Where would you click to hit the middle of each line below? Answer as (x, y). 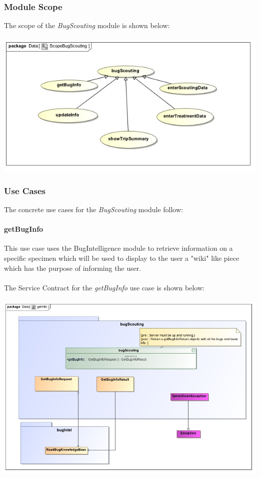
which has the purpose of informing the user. (73, 268)
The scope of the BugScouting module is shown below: (87, 25)
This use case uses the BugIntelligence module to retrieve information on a (118, 248)
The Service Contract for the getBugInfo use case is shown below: (104, 287)
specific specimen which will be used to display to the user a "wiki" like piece (122, 258)
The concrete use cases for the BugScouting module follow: (93, 209)
